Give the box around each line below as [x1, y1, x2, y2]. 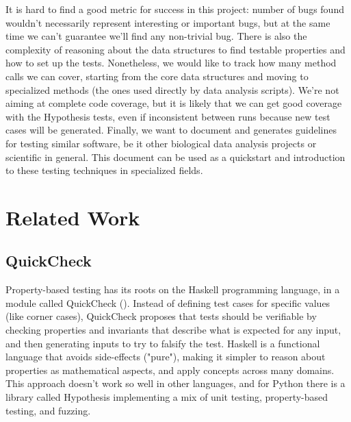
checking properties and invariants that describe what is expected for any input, [5, 323, 341, 337]
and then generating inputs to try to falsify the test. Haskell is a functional [5, 336, 320, 350]
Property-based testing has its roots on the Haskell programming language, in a [5, 282, 340, 297]
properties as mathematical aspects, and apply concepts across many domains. [5, 362, 335, 377]
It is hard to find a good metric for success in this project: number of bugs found [5, 2, 344, 16]
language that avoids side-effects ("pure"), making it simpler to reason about [5, 349, 326, 364]
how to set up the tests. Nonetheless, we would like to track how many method [5, 55, 337, 70]
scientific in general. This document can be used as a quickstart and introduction [5, 149, 346, 164]
